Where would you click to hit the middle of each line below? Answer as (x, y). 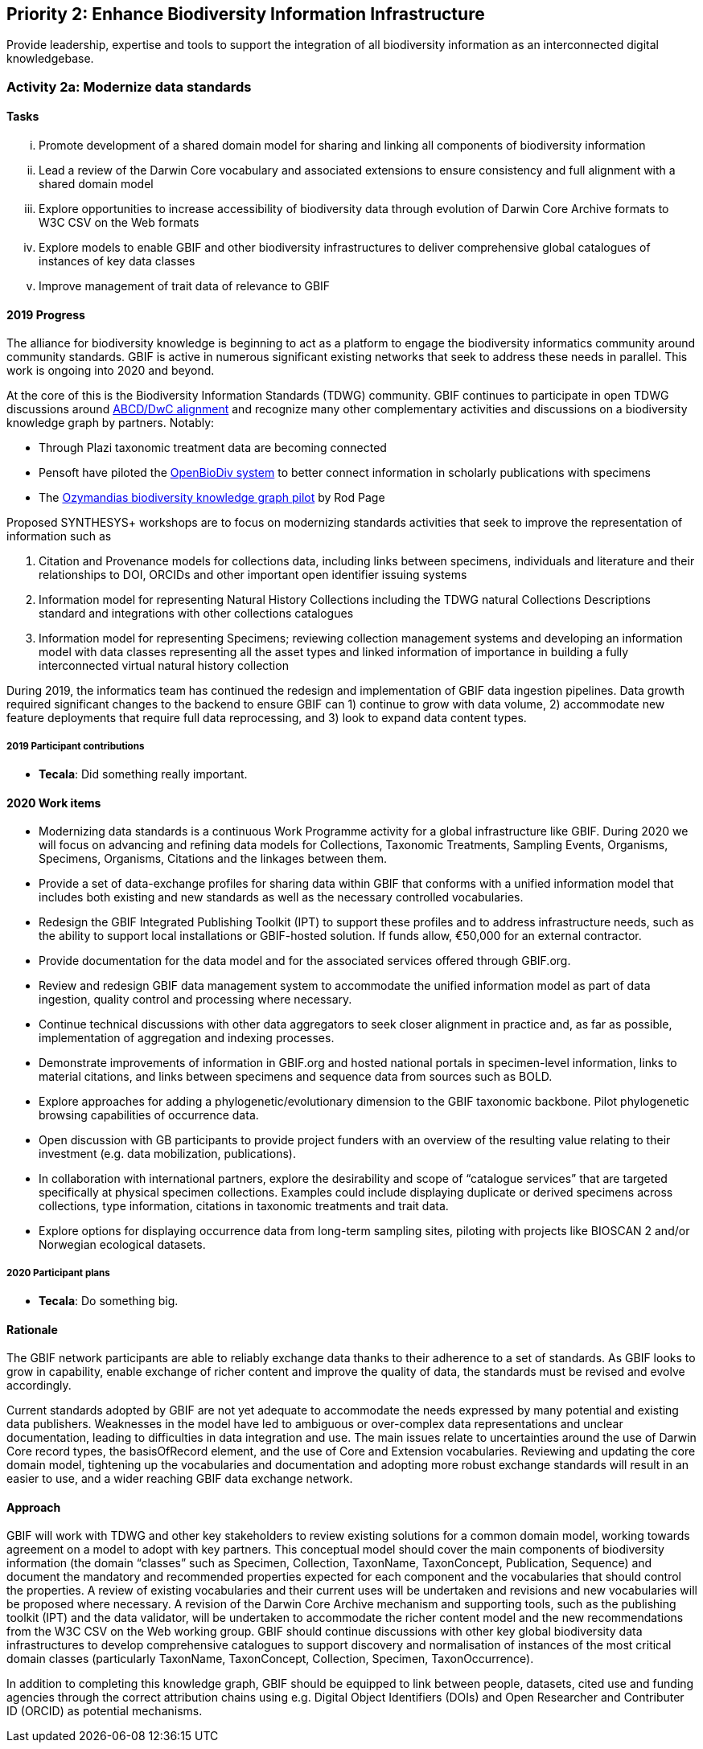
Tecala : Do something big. (109, 1301)
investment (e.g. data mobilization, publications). (167, 1154)
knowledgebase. (50, 59)
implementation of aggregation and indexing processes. (187, 1038)
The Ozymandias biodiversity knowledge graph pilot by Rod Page (212, 498)
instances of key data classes (117, 261)
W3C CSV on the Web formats (119, 223)
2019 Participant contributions (76, 746)
